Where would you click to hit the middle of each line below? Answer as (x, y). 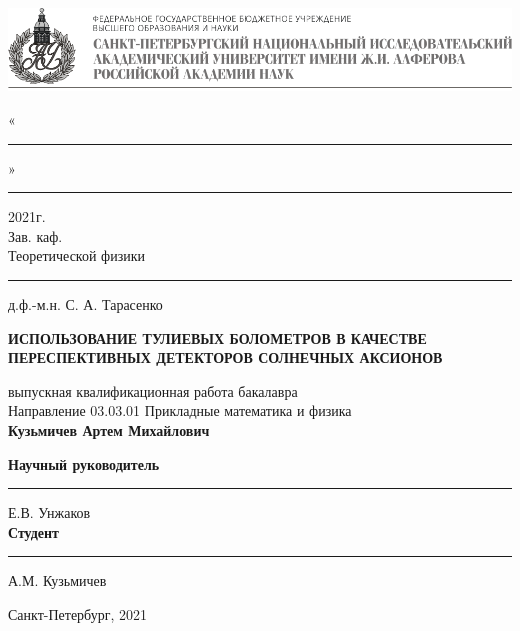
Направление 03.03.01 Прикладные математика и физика (180, 410)
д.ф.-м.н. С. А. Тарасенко (85, 303)
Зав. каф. (35, 235)
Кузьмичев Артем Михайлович (109, 429)
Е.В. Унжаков (49, 512)
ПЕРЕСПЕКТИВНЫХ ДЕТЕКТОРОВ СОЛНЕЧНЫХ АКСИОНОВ (225, 357)
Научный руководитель (84, 463)
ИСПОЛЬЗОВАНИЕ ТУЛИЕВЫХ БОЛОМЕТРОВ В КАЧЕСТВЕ (217, 337)
